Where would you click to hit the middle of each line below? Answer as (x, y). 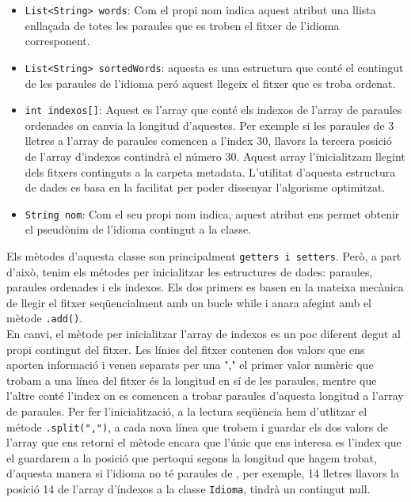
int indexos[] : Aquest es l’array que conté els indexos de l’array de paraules (213, 110)
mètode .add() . (45, 318)
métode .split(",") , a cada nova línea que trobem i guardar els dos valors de (198, 426)
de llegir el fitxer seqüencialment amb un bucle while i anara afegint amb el (189, 302)
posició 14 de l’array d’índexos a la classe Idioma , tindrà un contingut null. (188, 489)
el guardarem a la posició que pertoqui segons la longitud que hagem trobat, (192, 457)
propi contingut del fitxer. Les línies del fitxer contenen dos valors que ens (186, 349)
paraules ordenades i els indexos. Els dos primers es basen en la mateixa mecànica (205, 287)
